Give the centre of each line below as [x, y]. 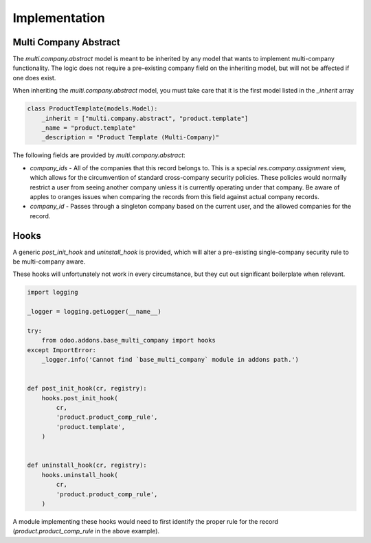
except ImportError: [61, 350]
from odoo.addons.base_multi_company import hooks [128, 340]
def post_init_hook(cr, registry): [87, 389]
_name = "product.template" [89, 128]
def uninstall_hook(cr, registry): [87, 465]
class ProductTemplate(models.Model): [92, 109]
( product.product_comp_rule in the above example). [86, 531]
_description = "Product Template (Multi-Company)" [131, 138]
